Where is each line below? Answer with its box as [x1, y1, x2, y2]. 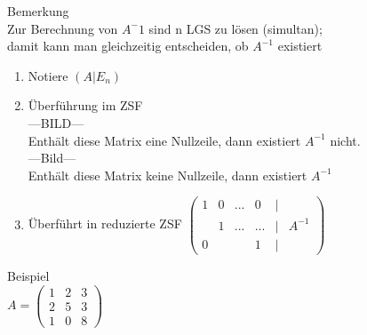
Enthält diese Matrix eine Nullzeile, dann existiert [28, 131, 301, 149]
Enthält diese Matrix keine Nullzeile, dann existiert [28, 165, 307, 184]
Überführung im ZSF [28, 96, 143, 115]
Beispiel [7, 267, 50, 284]
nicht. [330, 131, 361, 149]
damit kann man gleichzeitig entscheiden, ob [7, 36, 249, 55]
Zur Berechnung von [7, 19, 118, 37]
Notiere [28, 66, 68, 84]
